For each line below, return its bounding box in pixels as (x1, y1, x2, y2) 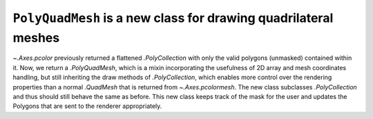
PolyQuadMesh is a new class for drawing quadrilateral (12, 10, 334, 25)
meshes (12, 30, 60, 45)
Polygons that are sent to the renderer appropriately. (12, 102, 162, 110)
